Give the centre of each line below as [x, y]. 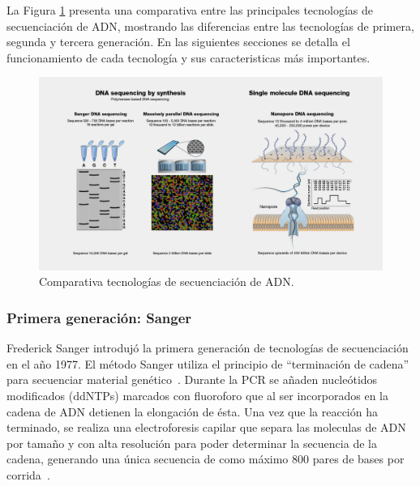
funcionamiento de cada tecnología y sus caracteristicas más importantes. [189, 57]
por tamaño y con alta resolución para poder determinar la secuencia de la [192, 443]
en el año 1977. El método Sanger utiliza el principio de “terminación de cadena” [208, 363]
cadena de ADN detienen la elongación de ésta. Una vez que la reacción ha [192, 411]
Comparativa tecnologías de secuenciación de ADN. [167, 281]
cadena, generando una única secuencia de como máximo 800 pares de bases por [206, 459]
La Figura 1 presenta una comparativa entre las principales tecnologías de [190, 10]
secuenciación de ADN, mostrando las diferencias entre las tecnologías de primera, [210, 26]
